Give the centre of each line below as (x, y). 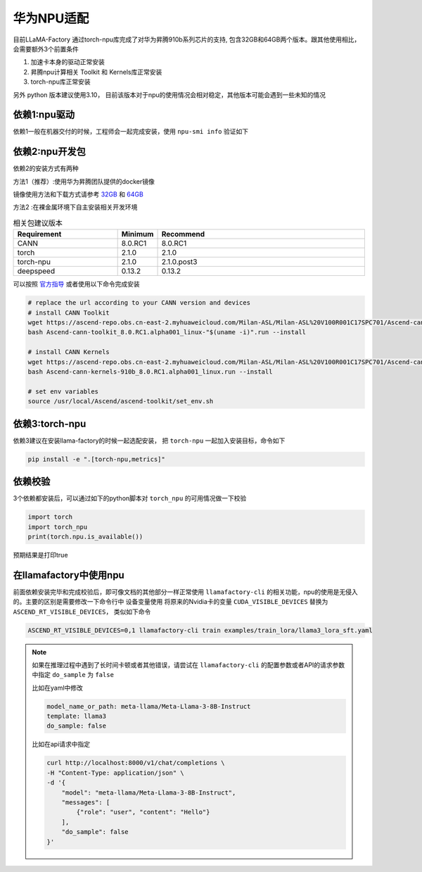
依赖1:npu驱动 (44, 115)
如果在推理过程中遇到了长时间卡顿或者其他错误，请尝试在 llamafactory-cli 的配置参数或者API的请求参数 (188, 664)
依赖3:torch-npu (50, 423)
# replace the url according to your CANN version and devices (139, 303)
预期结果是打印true (40, 555)
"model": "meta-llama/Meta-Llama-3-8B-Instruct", (149, 792)
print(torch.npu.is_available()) (85, 536)
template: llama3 (77, 716)
